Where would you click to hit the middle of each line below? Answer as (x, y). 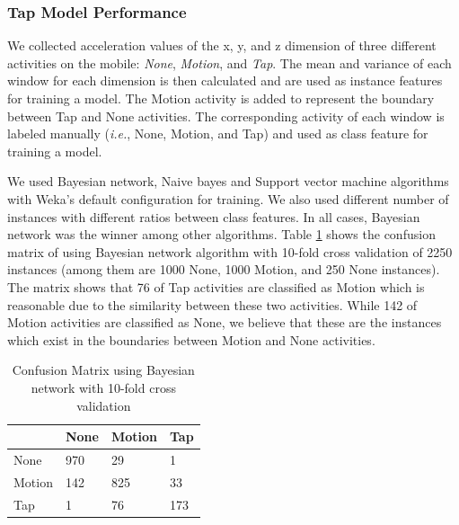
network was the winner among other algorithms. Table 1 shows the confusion (221, 234)
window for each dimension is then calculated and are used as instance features (225, 80)
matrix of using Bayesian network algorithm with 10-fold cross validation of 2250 (230, 251)
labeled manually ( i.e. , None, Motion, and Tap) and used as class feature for (218, 133)
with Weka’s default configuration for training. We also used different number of (228, 198)
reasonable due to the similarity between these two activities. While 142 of (212, 304)
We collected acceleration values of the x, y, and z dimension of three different (222, 45)
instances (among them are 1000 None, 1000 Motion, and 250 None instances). (224, 269)
